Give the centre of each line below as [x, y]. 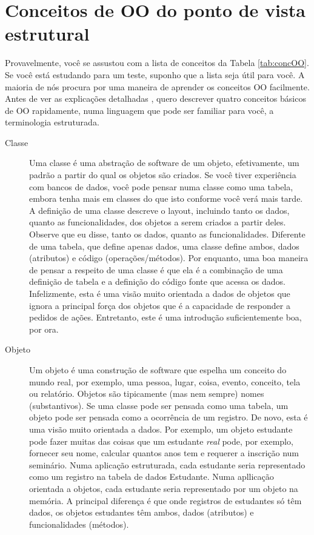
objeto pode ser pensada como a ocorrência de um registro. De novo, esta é [169, 417]
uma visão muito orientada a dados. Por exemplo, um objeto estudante [161, 429]
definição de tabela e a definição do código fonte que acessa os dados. [157, 281]
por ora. [44, 329]
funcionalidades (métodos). [79, 524]
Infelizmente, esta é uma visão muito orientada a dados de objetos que [160, 293]
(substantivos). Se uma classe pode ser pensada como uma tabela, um [159, 405]
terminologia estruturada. [52, 122]
